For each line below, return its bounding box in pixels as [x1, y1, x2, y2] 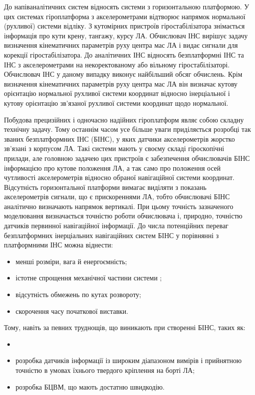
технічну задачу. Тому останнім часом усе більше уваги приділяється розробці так [4, 124, 251, 134]
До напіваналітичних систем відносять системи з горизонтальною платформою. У [4, 1, 249, 11]
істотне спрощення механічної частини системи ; [15, 273, 162, 283]
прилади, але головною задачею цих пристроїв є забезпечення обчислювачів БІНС [4, 152, 250, 163]
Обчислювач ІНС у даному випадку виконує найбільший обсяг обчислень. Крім [4, 69, 242, 79]
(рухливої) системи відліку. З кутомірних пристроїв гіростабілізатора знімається [4, 21, 245, 31]
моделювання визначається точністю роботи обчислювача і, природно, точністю [4, 211, 243, 221]
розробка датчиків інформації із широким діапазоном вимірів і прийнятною [15, 355, 242, 365]
